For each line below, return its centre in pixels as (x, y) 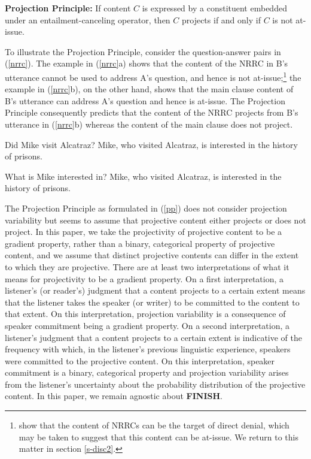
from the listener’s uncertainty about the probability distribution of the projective (155, 384)
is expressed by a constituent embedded (214, 8)
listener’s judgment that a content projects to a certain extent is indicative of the (154, 337)
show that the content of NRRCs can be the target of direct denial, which (154, 425)
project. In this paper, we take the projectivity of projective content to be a (144, 232)
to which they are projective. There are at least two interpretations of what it (147, 266)
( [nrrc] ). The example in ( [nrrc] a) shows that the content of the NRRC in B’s (147, 63)
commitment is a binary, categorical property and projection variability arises (147, 372)
